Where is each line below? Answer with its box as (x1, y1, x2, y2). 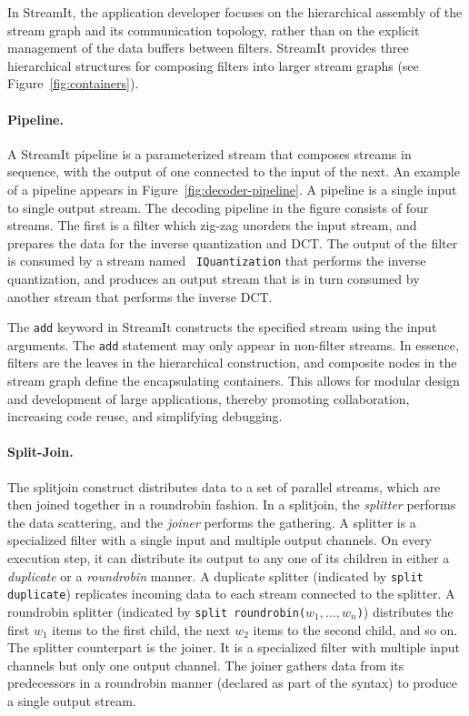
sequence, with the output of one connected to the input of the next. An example (7, 162, 460, 181)
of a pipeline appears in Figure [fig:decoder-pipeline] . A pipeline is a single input (7, 179, 457, 198)
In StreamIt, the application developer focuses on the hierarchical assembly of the (7, 3, 463, 21)
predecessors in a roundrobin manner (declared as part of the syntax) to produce (7, 673, 457, 692)
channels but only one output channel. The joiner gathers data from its (7, 655, 404, 674)
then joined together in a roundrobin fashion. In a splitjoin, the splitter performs (7, 495, 456, 514)
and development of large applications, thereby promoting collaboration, (7, 388, 410, 408)
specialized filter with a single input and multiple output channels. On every (7, 530, 433, 550)
